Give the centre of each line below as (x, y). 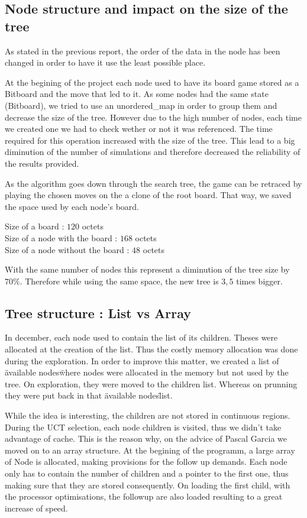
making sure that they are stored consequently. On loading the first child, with (148, 485)
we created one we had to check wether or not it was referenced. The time (139, 129)
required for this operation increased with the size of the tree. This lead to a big (150, 140)
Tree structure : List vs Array (98, 313)
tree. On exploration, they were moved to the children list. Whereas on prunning (151, 383)
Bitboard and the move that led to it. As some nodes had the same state (137, 94)
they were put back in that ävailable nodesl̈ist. (89, 395)
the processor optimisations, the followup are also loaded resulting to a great (144, 496)
